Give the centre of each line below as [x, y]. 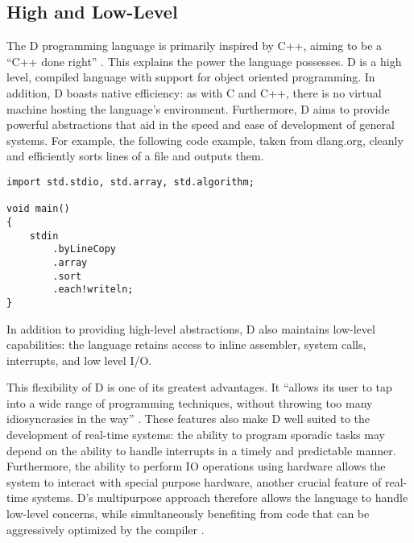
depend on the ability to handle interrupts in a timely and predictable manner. [201, 450]
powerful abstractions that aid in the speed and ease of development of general [201, 124]
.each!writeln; [93, 290]
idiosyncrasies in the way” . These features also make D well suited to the [188, 419]
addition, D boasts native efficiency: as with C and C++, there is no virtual [194, 92]
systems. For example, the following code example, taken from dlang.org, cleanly [205, 140]
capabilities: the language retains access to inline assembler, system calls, [186, 344]
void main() [38, 209]
